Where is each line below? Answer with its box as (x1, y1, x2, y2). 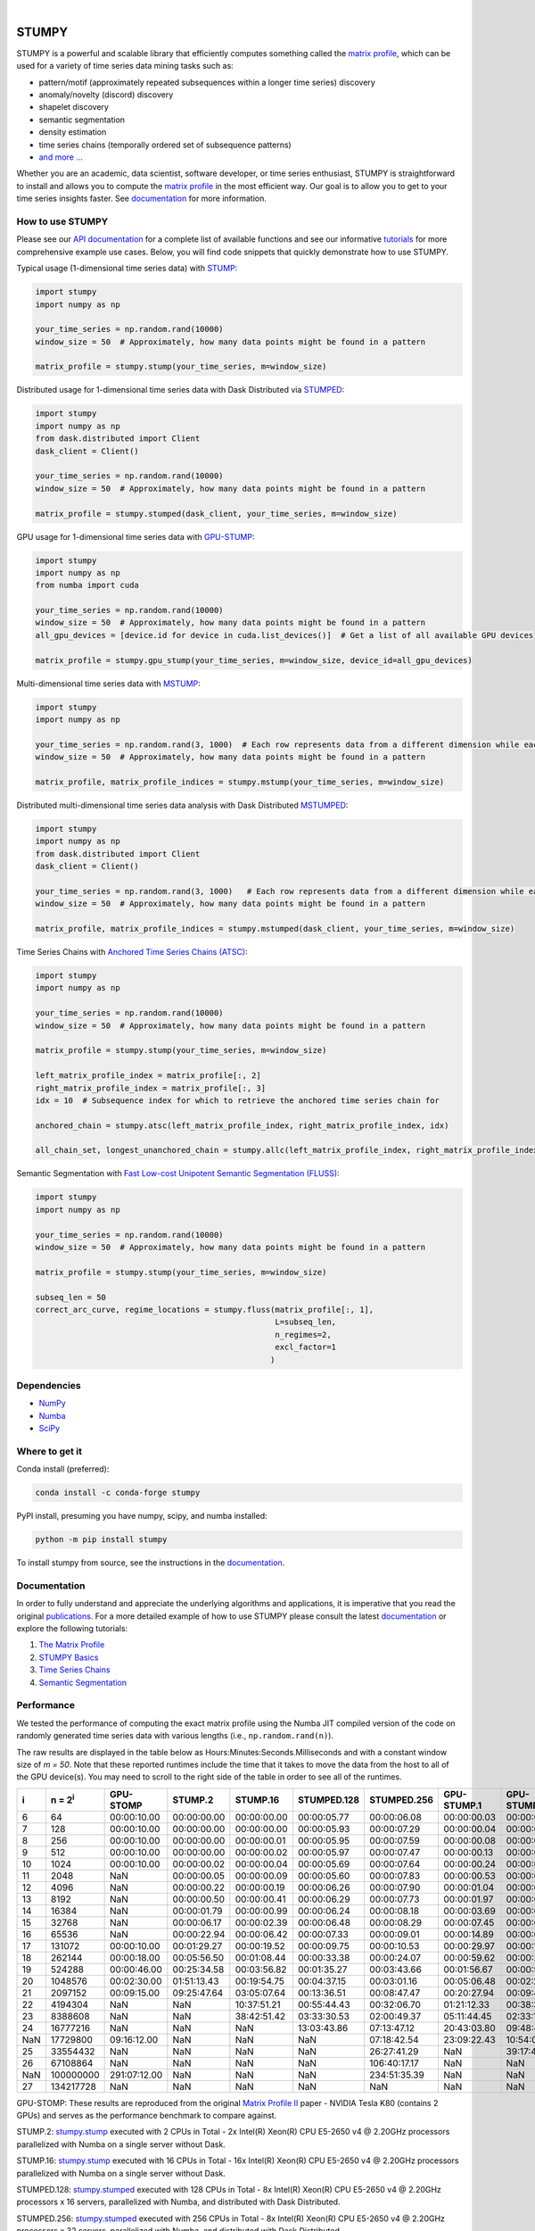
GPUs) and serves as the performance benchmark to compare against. (16, 2111, 277, 2121)
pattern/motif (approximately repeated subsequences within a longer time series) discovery (38, 77, 376, 87)
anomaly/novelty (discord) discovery (38, 89, 174, 100)
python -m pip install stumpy (35, 1535, 168, 1545)
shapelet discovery (38, 102, 109, 112)
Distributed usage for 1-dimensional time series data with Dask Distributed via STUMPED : (16, 385, 345, 395)
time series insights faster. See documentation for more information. (16, 193, 267, 204)
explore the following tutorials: (16, 1623, 128, 1634)
